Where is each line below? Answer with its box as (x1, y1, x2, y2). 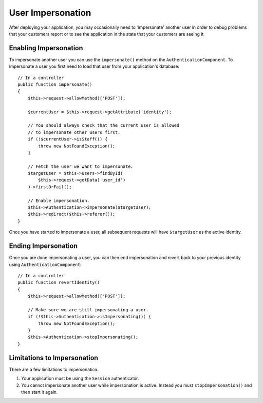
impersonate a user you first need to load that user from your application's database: (9, 63, 180, 69)
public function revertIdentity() (18, 280, 100, 285)
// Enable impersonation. (27, 198, 90, 203)
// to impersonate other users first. (27, 129, 121, 135)
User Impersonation (9, 7, 92, 18)
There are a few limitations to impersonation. (9, 366, 99, 372)
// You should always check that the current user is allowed (27, 122, 180, 128)
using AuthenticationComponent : (9, 262, 82, 267)
